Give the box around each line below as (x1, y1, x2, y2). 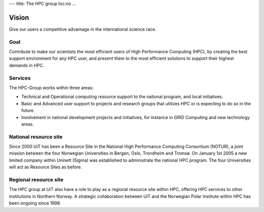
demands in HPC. (9, 62, 44, 68)
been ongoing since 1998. (9, 200, 61, 206)
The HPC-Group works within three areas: (9, 85, 94, 91)
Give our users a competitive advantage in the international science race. (9, 26, 156, 32)
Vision (9, 13, 29, 22)
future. (21, 108, 35, 114)
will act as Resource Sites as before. (9, 164, 82, 170)
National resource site (9, 133, 63, 140)
